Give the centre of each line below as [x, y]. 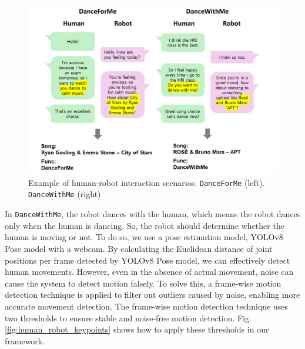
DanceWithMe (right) [65, 194]
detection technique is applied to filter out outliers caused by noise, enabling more [152, 295]
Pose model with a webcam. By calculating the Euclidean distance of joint [139, 248]
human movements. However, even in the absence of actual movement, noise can [149, 272]
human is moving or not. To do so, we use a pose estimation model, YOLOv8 [144, 237]
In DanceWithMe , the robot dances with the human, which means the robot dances [153, 214]
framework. [25, 340]
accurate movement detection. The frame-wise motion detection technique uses [147, 306]
